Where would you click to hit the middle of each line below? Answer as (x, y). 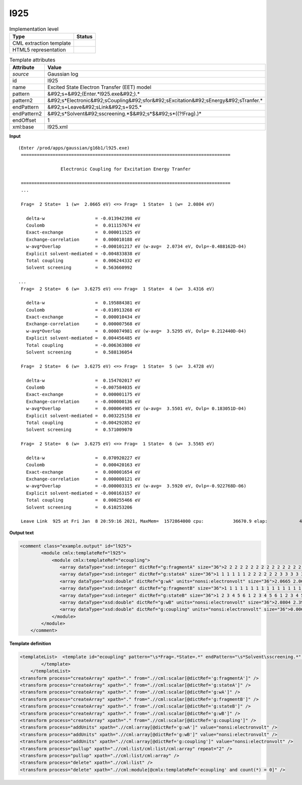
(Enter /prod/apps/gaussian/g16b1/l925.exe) (74, 148)
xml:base (23, 127)
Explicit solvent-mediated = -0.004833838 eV (83, 254)
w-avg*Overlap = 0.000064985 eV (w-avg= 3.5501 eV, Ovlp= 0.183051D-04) (136, 409)
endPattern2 (27, 114)
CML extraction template (42, 43)
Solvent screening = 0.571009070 (79, 430)
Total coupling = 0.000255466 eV (83, 500)
